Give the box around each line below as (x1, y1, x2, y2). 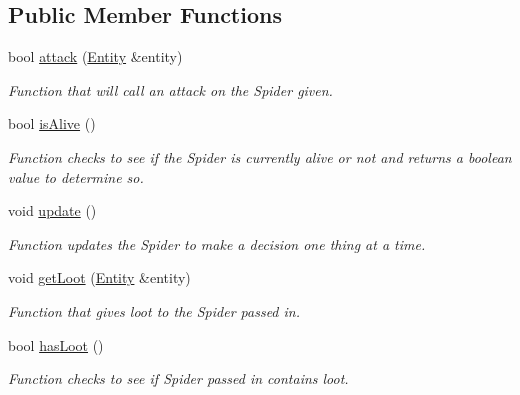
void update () (8, 200, 97, 221)
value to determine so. (8, 166, 144, 187)
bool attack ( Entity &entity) (8, 46, 183, 67)
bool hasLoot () (8, 334, 104, 355)
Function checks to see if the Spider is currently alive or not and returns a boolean (8, 146, 512, 167)
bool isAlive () (8, 113, 96, 134)
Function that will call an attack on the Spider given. (8, 79, 333, 100)
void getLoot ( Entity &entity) (8, 267, 191, 288)
